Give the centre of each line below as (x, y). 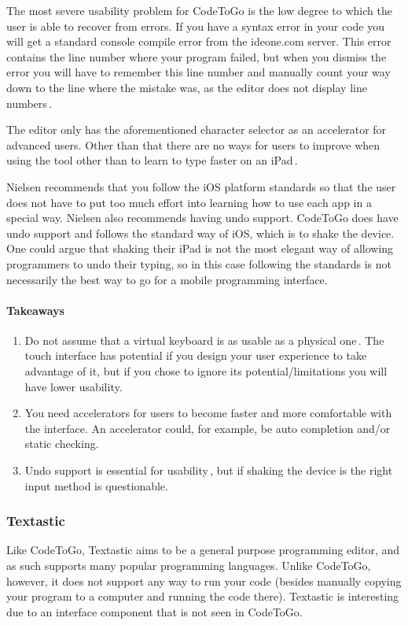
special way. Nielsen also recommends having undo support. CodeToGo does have (202, 218)
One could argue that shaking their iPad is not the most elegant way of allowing (200, 248)
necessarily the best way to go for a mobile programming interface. (167, 279)
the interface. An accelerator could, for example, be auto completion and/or (208, 428)
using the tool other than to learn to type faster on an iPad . (152, 160)
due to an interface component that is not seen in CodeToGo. (154, 611)
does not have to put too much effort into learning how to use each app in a (189, 202)
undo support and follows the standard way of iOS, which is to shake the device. (200, 233)
